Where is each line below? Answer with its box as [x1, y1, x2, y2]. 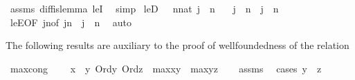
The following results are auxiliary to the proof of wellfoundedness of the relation [6, 38, 349, 52]
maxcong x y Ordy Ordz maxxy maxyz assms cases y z [10, 61, 322, 75]
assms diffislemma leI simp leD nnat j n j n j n [10, 1, 279, 15]
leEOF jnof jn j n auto [10, 14, 132, 29]
